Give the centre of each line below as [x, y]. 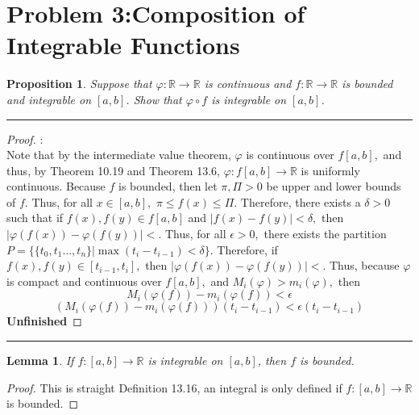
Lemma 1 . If [40, 361]
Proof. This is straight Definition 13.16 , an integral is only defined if [174, 387]
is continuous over [290, 155]
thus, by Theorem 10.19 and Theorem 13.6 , [114, 170]
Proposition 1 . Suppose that [79, 84]
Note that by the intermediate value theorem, [119, 155]
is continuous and [248, 84]
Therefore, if [247, 249]
